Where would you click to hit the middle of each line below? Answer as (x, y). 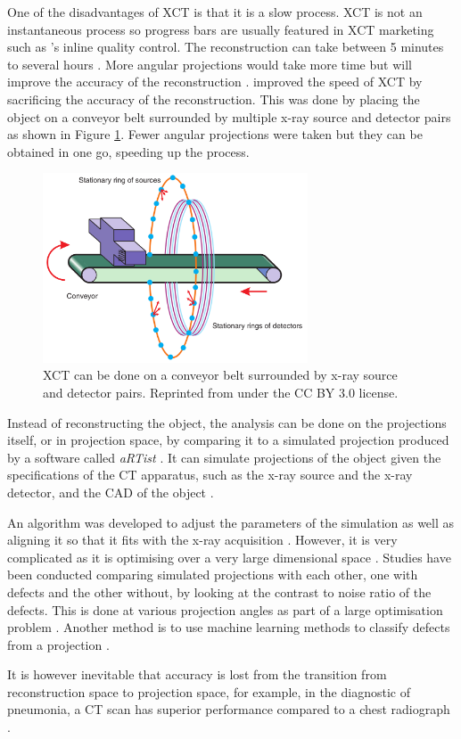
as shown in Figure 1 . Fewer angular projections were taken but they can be (215, 134)
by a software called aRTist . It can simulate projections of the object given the (224, 457)
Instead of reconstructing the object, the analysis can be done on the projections (227, 422)
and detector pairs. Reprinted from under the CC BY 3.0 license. (221, 392)
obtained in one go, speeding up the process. (128, 151)
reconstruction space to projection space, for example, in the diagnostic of (209, 691)
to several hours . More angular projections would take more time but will (210, 64)
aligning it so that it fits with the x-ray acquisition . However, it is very (202, 540)
